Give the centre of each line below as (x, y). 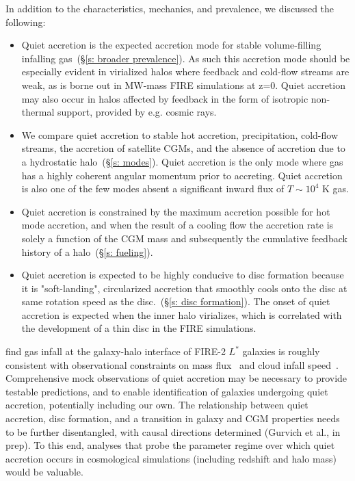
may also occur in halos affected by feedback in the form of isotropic (165, 98)
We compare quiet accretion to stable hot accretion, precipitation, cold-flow (180, 134)
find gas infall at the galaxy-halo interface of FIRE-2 (116, 351)
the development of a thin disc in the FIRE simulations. (139, 328)
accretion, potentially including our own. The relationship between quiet (157, 405)
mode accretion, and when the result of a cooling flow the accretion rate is (177, 225)
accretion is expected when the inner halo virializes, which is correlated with (182, 314)
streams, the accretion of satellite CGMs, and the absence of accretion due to (183, 148)
